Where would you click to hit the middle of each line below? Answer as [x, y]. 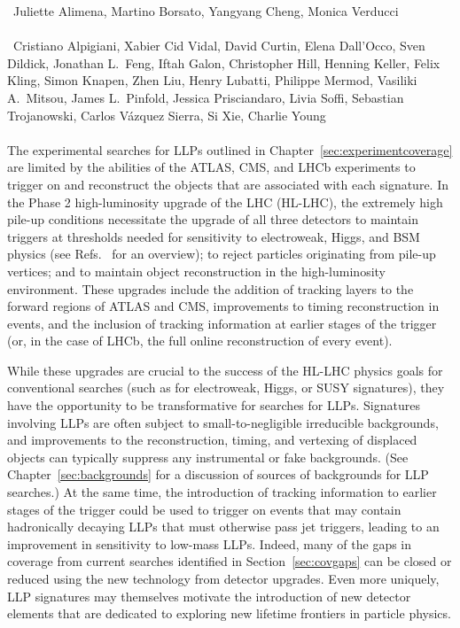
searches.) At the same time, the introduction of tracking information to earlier [222, 492]
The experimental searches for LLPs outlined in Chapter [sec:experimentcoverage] [230, 149]
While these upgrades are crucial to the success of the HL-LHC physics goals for [225, 370]
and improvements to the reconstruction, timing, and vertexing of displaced [212, 440]
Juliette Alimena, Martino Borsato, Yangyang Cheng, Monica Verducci [206, 11]
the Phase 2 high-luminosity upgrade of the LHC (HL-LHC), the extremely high [225, 202]
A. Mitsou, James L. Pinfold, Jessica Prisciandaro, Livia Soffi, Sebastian [206, 97]
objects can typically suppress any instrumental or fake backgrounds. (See [208, 457]
